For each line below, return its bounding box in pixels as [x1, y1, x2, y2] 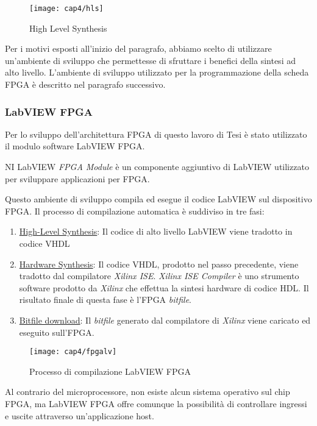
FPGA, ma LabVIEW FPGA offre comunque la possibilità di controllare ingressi [5, 397, 307, 410]
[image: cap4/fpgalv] [29, 347, 117, 357]
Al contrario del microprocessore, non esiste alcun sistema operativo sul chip [5, 385, 290, 398]
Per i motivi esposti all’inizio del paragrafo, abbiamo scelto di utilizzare [5, 42, 272, 55]
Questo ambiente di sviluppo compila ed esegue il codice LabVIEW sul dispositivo [5, 193, 312, 205]
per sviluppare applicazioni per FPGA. [5, 172, 150, 185]
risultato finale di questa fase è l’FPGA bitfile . [19, 293, 191, 306]
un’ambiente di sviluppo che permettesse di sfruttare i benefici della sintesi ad [5, 54, 296, 66]
